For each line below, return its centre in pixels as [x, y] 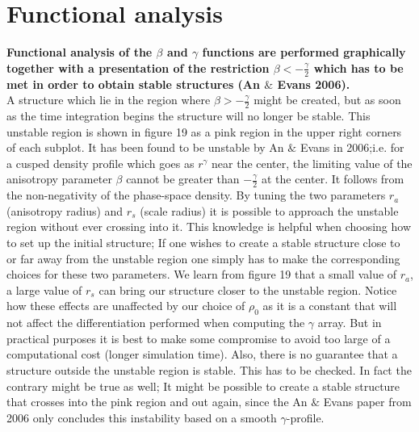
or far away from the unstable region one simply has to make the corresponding [203, 258]
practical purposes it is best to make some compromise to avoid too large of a [199, 338]
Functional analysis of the [80, 52]
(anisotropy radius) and [65, 210]
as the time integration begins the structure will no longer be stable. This [189, 115]
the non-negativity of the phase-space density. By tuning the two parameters [196, 195]
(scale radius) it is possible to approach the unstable [269, 210]
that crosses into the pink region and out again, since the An [157, 402]
